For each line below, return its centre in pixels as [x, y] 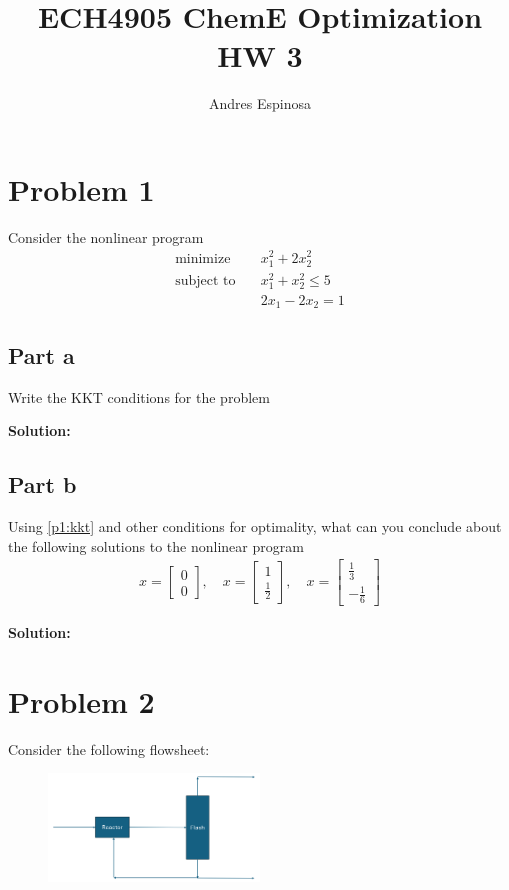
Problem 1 [81, 188]
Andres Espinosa [260, 103]
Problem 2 [81, 700]
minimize [203, 258]
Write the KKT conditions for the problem [139, 396]
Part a [41, 354]
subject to [205, 280]
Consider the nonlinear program [106, 236]
